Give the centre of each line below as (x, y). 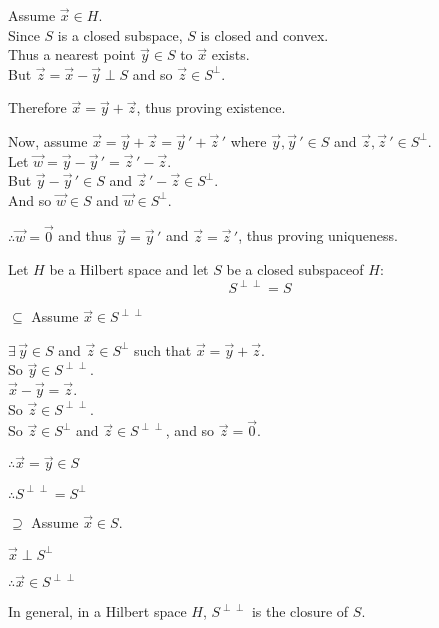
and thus (85, 235)
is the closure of (300, 611)
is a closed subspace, (120, 34)
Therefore (37, 107)
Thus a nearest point (72, 54)
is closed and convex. (264, 34)
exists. (230, 54)
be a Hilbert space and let (129, 269)
